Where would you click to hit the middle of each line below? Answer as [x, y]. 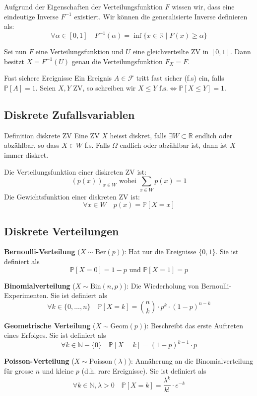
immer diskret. [26, 155]
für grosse [19, 371]
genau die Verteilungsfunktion [117, 61]
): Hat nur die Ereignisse [159, 251]
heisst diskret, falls [138, 135]
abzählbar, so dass [32, 145]
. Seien [46, 88]
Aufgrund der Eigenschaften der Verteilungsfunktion [83, 6]
